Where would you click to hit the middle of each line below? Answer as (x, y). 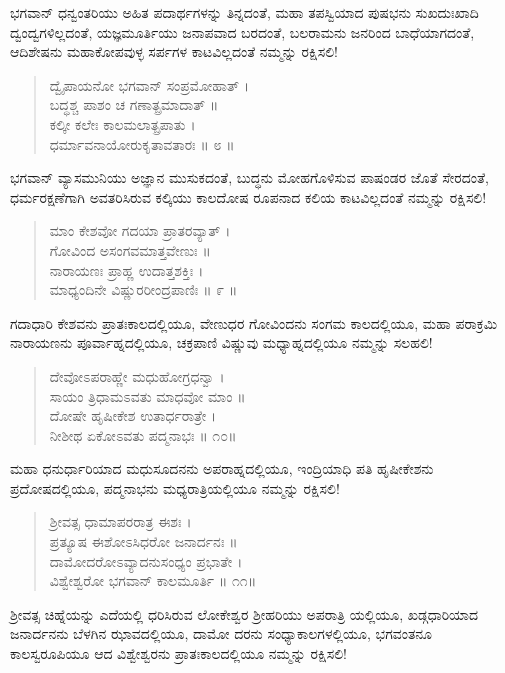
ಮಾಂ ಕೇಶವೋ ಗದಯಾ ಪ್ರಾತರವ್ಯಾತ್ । (140, 230)
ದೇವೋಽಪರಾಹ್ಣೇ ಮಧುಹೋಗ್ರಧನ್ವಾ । (137, 375)
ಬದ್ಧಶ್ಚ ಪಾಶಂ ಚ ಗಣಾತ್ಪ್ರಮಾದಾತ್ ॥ (134, 104)
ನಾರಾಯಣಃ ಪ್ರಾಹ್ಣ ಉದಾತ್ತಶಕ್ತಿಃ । (126, 269)
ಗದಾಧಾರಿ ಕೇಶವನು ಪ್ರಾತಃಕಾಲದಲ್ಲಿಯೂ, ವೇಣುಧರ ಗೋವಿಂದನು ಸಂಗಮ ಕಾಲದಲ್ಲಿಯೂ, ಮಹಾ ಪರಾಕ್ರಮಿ (254, 322)
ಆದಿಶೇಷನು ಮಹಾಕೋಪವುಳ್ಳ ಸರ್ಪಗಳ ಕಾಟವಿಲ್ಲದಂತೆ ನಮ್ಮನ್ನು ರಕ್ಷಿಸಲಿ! (174, 51)
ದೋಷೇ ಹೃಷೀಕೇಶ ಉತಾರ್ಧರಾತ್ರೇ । (133, 415)
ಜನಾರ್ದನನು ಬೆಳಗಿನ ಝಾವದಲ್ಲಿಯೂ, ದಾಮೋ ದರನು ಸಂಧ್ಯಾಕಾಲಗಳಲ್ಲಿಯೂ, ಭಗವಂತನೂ (221, 633)
